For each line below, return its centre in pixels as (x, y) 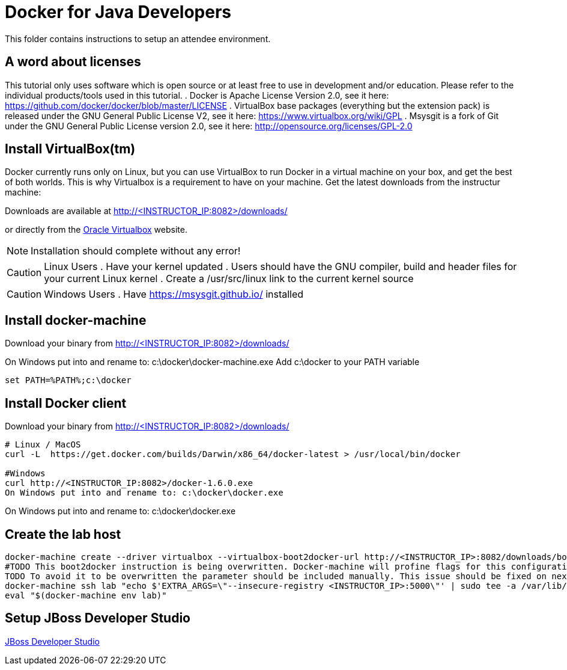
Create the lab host (63, 534)
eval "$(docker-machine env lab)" (86, 595)
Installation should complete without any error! (136, 251)
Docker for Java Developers (118, 12)
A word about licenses (73, 62)
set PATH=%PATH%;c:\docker (68, 380)
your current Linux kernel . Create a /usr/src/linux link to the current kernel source (229, 279)
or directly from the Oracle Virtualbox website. (96, 230)
